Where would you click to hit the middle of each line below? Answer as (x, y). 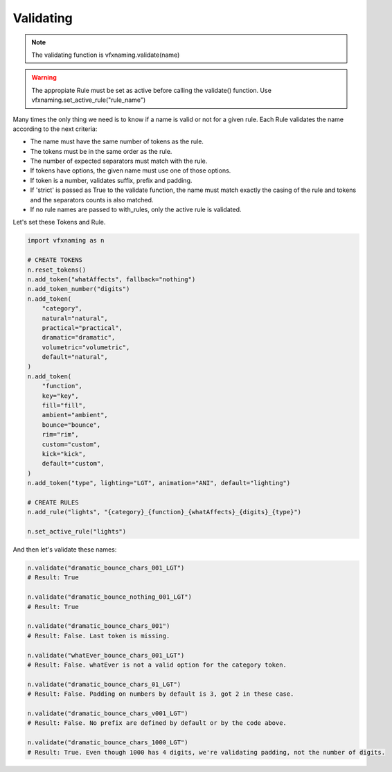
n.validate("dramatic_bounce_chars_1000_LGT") (108, 743)
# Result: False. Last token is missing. (99, 635)
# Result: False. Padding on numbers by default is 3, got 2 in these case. (161, 694)
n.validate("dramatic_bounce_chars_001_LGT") (106, 568)
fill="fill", (64, 406)
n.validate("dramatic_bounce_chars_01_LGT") (104, 684)
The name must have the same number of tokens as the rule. (117, 141)
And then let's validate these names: (65, 550)
